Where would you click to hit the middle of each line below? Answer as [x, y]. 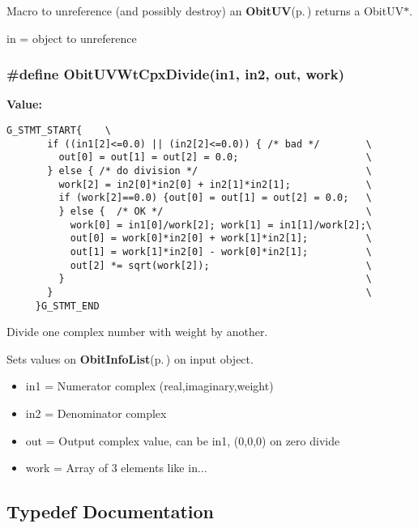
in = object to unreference [72, 38]
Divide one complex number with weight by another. [137, 332]
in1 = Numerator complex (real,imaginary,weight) [149, 386]
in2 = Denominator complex [96, 413]
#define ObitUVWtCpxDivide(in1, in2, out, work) [176, 74]
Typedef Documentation [110, 511]
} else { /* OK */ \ [215, 211]
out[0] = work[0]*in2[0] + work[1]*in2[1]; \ [221, 238]
